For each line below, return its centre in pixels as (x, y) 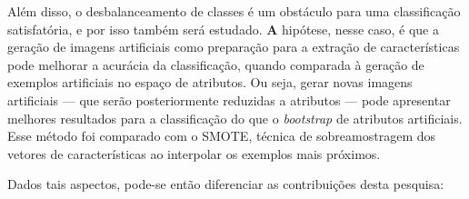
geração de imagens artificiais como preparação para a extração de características (234, 47)
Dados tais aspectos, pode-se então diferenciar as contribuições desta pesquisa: (226, 184)
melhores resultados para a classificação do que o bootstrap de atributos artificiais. (235, 118)
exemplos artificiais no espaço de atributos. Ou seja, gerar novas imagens (210, 82)
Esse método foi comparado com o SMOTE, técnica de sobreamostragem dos (222, 136)
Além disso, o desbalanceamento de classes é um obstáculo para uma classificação (234, 11)
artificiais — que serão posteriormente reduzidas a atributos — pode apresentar (229, 99)
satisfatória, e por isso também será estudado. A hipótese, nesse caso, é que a (223, 29)
